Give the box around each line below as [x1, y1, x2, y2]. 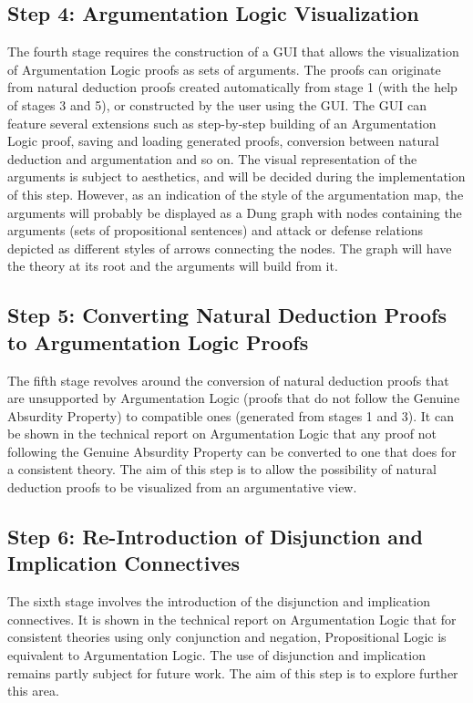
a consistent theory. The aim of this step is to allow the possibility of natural [7, 460, 437, 479]
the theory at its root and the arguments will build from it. [7, 256, 338, 275]
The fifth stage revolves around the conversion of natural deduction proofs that [7, 370, 449, 389]
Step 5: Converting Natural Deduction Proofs [7, 301, 447, 329]
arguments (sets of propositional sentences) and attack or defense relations [7, 221, 424, 240]
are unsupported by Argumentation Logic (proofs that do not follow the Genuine [7, 388, 460, 408]
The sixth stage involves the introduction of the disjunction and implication [7, 592, 430, 611]
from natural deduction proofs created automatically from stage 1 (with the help [7, 78, 458, 97]
